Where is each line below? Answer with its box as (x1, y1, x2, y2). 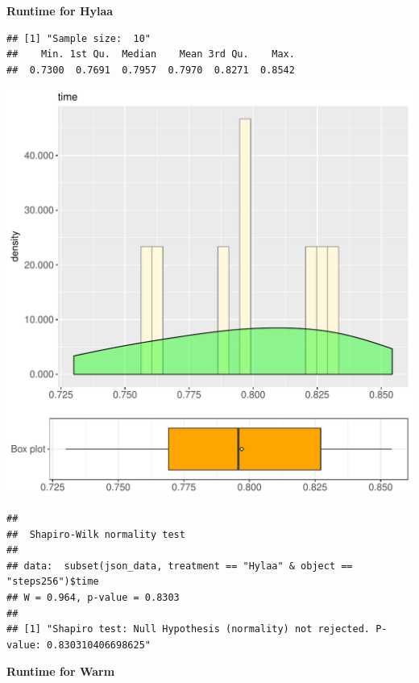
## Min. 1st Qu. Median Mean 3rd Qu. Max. (6, 48, 295, 60)
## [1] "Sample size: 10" (6, 32, 151, 44)
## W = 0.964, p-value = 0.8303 (6, 591, 180, 603)
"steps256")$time (6, 576, 99, 588)
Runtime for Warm (6, 663, 115, 680)
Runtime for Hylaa (6, 2, 114, 19)
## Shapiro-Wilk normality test (6, 528, 185, 540)
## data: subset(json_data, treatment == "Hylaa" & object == (6, 560, 353, 572)
